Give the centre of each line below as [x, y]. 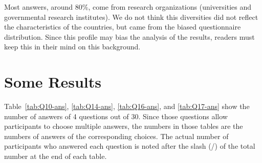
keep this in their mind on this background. [72, 47]
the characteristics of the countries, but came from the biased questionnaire [123, 27]
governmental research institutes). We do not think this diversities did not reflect [131, 17]
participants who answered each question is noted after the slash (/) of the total [130, 146]
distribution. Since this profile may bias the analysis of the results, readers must [129, 36]
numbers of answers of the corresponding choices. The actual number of [116, 136]
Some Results [53, 82]
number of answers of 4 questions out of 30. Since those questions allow [116, 116]
